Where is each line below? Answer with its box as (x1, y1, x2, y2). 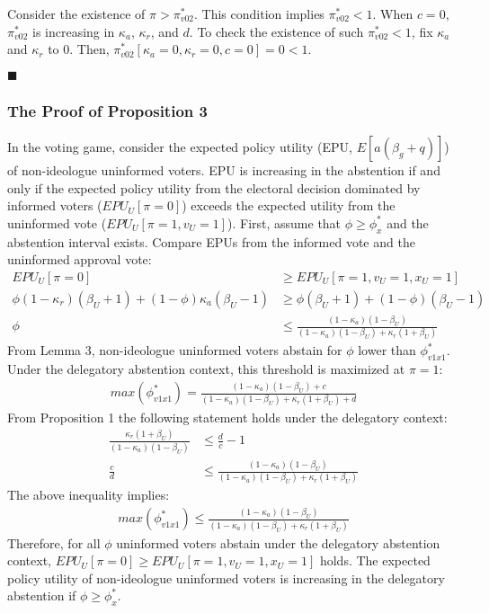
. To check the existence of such (189, 22, 364, 40)
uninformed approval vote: (7, 250, 152, 269)
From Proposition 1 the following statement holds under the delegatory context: (7, 407, 448, 426)
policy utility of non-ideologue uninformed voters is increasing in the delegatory (7, 568, 445, 587)
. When (372, 4, 413, 22)
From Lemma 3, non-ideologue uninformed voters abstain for (7, 341, 342, 360)
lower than (358, 341, 416, 360)
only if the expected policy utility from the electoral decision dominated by (7, 178, 421, 197)
